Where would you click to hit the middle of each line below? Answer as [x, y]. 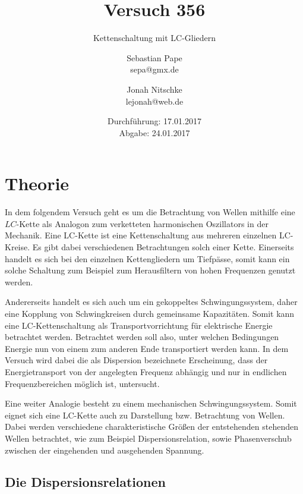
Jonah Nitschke [154, 89]
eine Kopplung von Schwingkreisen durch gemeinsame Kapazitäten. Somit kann [150, 313]
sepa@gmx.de [154, 69]
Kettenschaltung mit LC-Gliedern [154, 38]
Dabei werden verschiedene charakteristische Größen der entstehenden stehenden [151, 427]
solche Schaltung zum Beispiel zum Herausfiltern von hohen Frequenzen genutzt [150, 270]
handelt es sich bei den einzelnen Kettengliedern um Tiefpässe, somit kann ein [147, 258]
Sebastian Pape [154, 57]
